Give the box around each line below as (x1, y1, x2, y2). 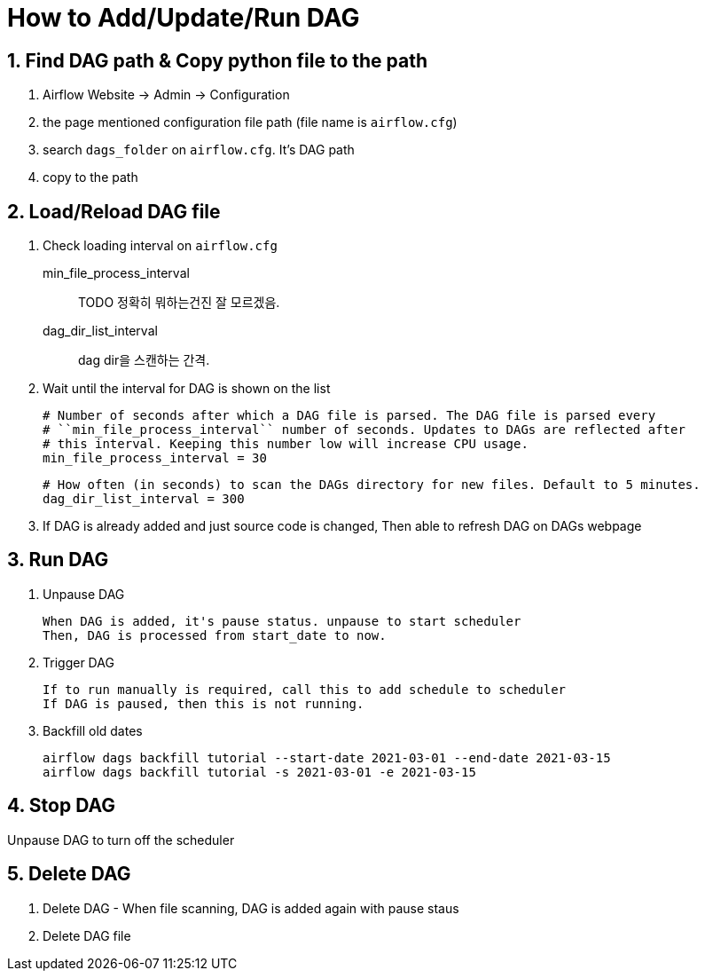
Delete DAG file (43, 927, 131, 943)
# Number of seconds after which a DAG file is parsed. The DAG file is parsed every (43, 408, 656, 423)
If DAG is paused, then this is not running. (43, 696, 364, 711)
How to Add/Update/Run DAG (7, 3, 360, 33)
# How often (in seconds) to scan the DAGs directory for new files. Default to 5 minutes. (43, 477, 701, 493)
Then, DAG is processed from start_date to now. (43, 627, 387, 643)
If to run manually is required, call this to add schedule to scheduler (43, 682, 567, 697)
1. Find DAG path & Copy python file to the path (7, 49, 427, 72)
